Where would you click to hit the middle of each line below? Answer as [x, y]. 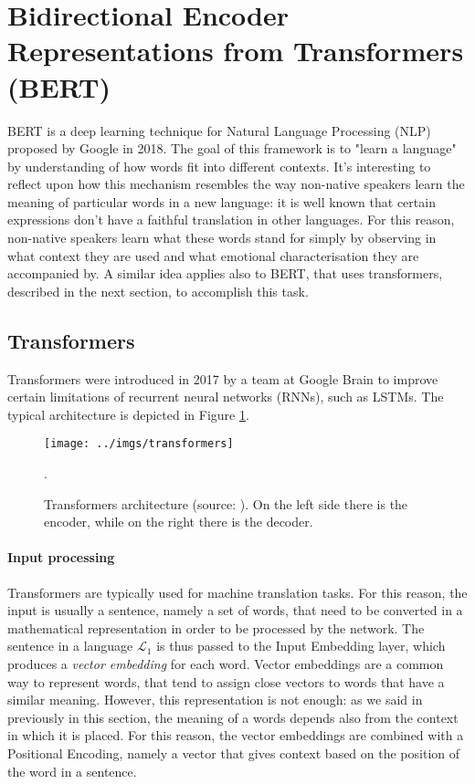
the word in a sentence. [72, 771]
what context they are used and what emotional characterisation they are [213, 255]
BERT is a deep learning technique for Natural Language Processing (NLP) [219, 130]
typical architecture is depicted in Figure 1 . [128, 414]
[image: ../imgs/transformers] [139, 444]
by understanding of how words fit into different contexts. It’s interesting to [219, 166]
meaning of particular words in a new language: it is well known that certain [222, 201]
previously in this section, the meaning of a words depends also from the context [233, 717]
